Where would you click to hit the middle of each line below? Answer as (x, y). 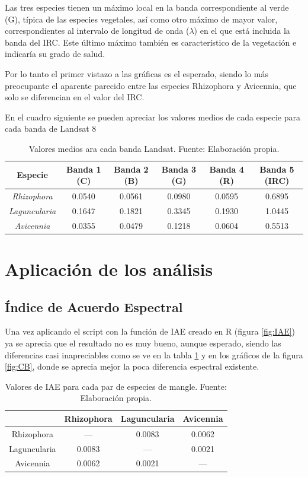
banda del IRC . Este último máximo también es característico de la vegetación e (151, 42)
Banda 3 (179, 169)
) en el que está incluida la (242, 31)
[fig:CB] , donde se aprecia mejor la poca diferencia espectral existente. (132, 366)
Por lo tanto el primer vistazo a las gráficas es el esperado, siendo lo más (137, 73)
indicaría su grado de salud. (55, 54)
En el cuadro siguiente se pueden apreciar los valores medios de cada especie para (153, 117)
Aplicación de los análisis (109, 268)
